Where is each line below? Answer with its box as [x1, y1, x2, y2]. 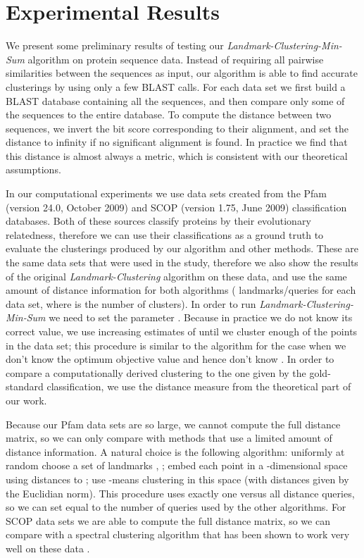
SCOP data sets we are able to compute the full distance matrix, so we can [6, 513, 330, 528]
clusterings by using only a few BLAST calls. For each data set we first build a [6, 79, 346, 94]
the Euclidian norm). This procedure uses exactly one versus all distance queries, [6, 485, 355, 500]
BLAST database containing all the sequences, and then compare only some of [6, 93, 345, 108]
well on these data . [6, 540, 90, 555]
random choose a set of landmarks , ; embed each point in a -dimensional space [6, 458, 348, 473]
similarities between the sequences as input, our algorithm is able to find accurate [6, 66, 358, 80]
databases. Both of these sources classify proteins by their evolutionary [6, 213, 311, 228]
